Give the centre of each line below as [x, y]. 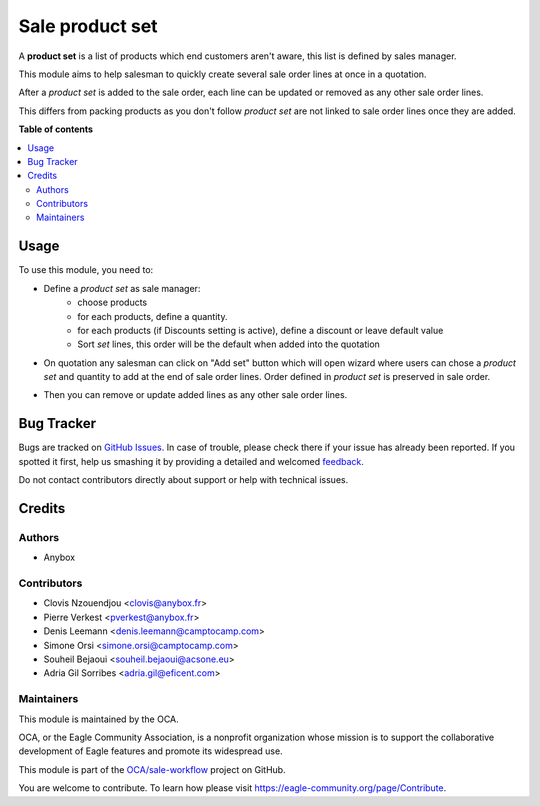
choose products [112, 302]
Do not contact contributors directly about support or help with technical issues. [183, 480]
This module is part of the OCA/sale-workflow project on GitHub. [152, 769]
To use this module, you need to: [86, 270]
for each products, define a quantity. [152, 316]
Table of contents [56, 129]
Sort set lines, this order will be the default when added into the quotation [228, 344]
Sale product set [88, 26]
